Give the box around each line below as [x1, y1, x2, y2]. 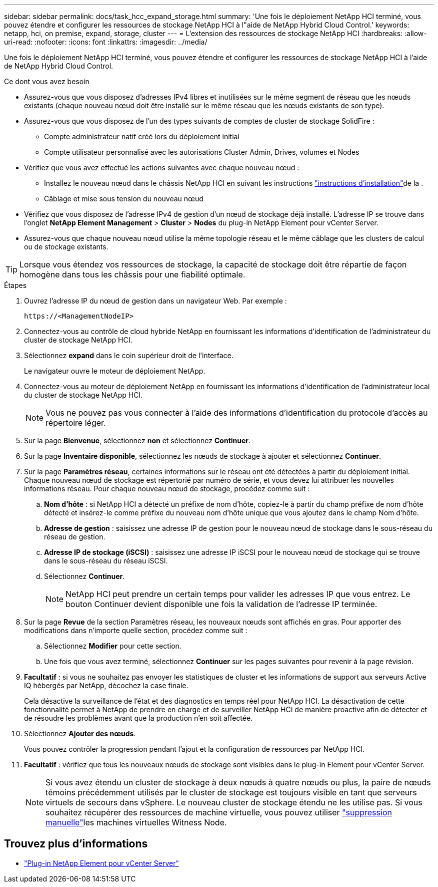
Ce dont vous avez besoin [4, 77, 89, 86]
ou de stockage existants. [24, 242, 108, 251]
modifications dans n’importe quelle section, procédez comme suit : [24, 626, 247, 635]
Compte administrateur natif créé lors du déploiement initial [44, 132, 239, 141]
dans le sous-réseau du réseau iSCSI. [44, 556, 168, 565]
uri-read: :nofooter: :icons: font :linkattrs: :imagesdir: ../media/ [4, 38, 207, 46]
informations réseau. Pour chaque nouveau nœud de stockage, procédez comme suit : [24, 484, 310, 493]
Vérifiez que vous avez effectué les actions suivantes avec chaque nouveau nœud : [24, 163, 299, 172]
